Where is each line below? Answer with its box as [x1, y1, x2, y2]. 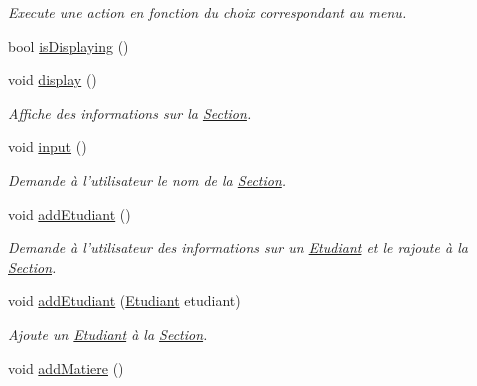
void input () [8, 136, 87, 157]
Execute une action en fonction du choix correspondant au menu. [8, 2, 407, 22]
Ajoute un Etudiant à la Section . [8, 323, 208, 344]
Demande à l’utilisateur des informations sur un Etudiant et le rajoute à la [8, 237, 468, 258]
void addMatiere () [8, 357, 124, 378]
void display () [8, 69, 97, 90]
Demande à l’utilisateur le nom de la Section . [8, 169, 287, 190]
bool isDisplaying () [8, 35, 129, 56]
